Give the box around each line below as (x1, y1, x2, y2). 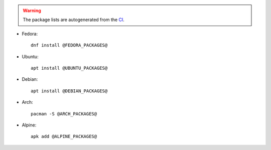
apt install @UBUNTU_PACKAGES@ (31, 65, 108, 71)
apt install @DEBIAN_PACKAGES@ (31, 88, 108, 94)
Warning (23, 8, 41, 14)
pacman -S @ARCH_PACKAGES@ (31, 111, 97, 116)
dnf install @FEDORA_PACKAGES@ (31, 43, 108, 48)
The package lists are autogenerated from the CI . (23, 17, 125, 23)
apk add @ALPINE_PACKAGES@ (31, 133, 97, 139)
